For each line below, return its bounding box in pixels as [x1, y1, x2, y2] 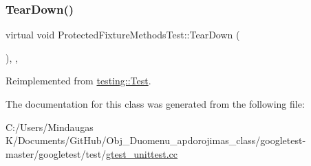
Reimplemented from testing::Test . [6, 73, 151, 88]
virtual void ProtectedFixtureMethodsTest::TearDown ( [6, 27, 240, 42]
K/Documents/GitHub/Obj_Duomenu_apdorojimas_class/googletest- [6, 133, 306, 147]
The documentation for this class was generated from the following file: [6, 97, 305, 110]
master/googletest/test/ [6, 146, 107, 161]
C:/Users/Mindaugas [6, 119, 94, 134]
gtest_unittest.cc [106, 146, 178, 161]
